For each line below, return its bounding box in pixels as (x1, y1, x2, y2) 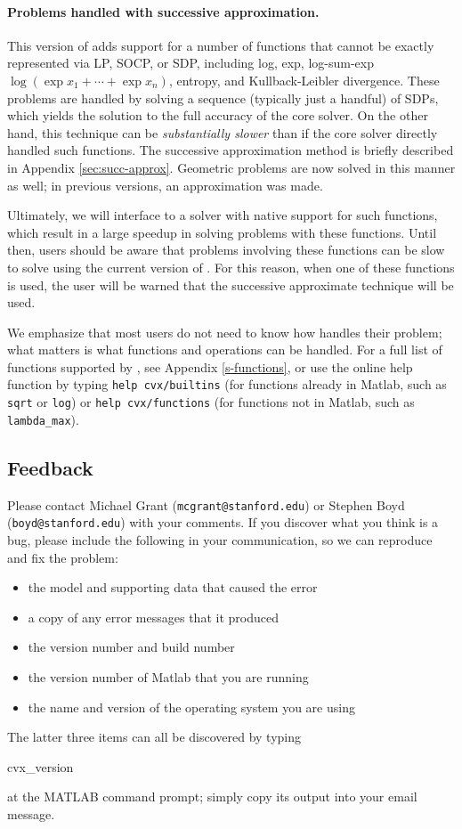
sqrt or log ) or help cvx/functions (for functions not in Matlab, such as (7, 393, 415, 411)
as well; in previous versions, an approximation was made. (7, 175, 323, 194)
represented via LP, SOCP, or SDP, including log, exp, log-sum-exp (7, 53, 374, 72)
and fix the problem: (7, 548, 118, 566)
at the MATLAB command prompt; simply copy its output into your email (7, 787, 417, 806)
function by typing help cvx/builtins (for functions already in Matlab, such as (7, 375, 447, 394)
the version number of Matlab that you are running (28, 667, 309, 686)
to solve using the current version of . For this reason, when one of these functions (7, 257, 455, 276)
